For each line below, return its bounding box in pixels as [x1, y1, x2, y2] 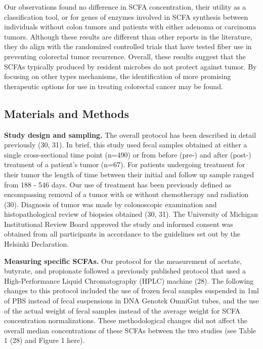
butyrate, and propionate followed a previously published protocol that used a [4, 265, 246, 276]
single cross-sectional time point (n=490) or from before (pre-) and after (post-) [4, 149, 251, 160]
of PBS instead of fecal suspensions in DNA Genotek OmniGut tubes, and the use [4, 295, 259, 306]
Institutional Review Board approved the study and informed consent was [4, 218, 233, 229]
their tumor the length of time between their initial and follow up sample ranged [4, 169, 254, 179]
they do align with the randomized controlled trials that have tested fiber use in [4, 41, 252, 52]
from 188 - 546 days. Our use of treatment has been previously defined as [4, 179, 232, 189]
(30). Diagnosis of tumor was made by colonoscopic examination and [4, 199, 217, 209]
